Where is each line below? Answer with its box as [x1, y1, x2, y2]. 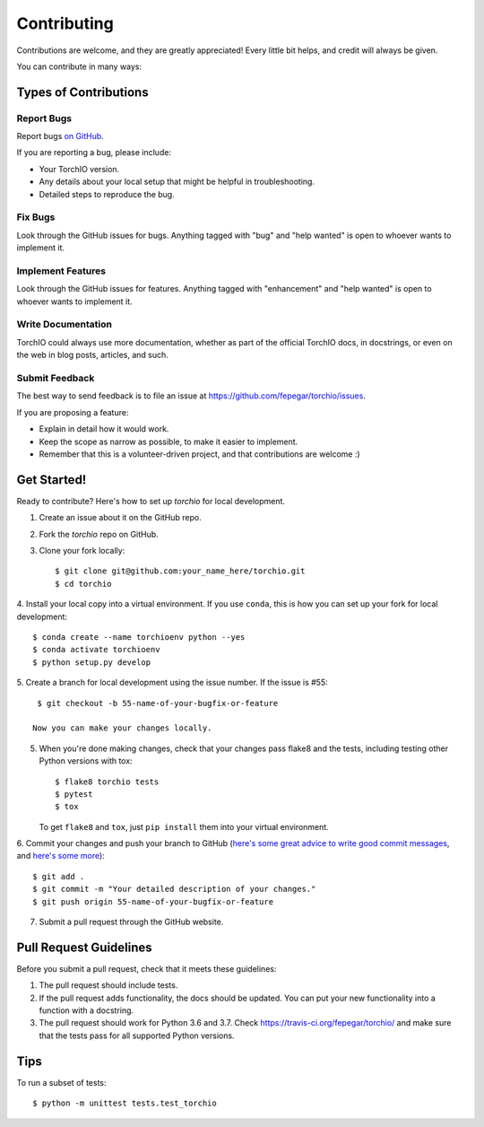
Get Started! [16, 472, 87, 487]
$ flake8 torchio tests [55, 776, 160, 787]
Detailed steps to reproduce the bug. [39, 188, 175, 199]
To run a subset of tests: [16, 1077, 107, 1088]
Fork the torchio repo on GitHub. [39, 529, 159, 539]
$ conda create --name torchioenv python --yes [32, 632, 246, 642]
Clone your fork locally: [39, 546, 125, 556]
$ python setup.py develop [32, 657, 151, 668]
